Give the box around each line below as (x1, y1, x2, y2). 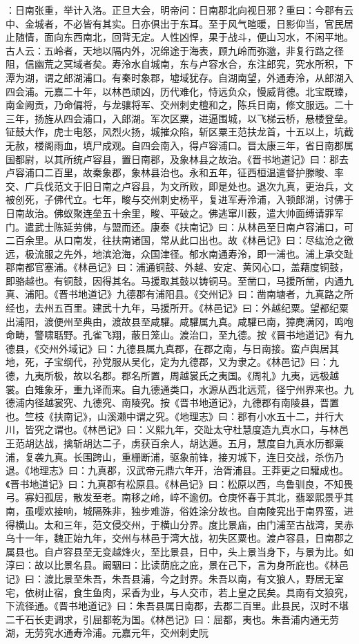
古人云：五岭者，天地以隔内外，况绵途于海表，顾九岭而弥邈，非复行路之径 (6, 43, 344, 57)
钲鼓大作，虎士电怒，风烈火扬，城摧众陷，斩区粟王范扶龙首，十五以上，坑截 (6, 124, 353, 139)
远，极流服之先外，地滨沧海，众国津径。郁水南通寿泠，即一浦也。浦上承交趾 (6, 246, 353, 261)
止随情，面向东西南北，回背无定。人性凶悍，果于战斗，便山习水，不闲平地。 (6, 30, 353, 44)
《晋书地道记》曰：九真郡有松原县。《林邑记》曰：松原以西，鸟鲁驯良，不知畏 (6, 476, 353, 491)
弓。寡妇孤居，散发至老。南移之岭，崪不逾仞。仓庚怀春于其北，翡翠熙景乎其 (6, 490, 353, 504)
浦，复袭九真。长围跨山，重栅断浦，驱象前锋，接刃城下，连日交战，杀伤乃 (6, 449, 344, 464)
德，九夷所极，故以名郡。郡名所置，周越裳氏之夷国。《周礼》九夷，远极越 (6, 368, 339, 383)
